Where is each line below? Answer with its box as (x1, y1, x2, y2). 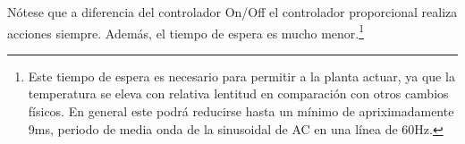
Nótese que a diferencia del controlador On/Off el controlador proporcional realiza (7, 3, 458, 21)
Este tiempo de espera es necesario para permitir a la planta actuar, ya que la (28, 66, 455, 85)
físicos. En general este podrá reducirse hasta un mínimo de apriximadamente (28, 102, 454, 121)
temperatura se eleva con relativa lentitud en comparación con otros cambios (28, 84, 449, 103)
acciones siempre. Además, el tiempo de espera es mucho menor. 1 (7, 21, 365, 42)
